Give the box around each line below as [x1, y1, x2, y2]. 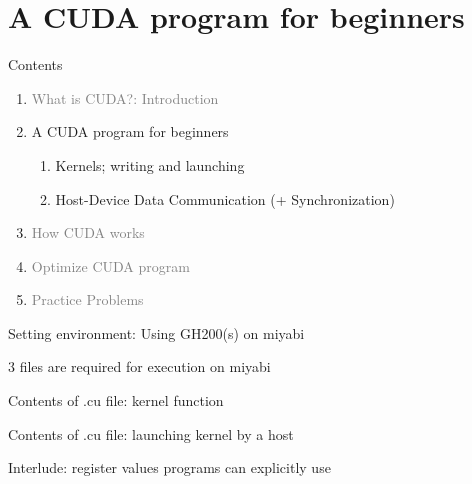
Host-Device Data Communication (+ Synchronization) [55, 188, 395, 209]
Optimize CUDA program [31, 255, 190, 276]
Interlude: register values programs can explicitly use [8, 457, 331, 478]
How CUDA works [31, 222, 145, 243]
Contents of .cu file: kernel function [8, 390, 224, 411]
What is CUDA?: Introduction [31, 87, 219, 108]
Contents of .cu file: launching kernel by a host [8, 423, 294, 444]
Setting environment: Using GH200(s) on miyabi [8, 322, 305, 343]
